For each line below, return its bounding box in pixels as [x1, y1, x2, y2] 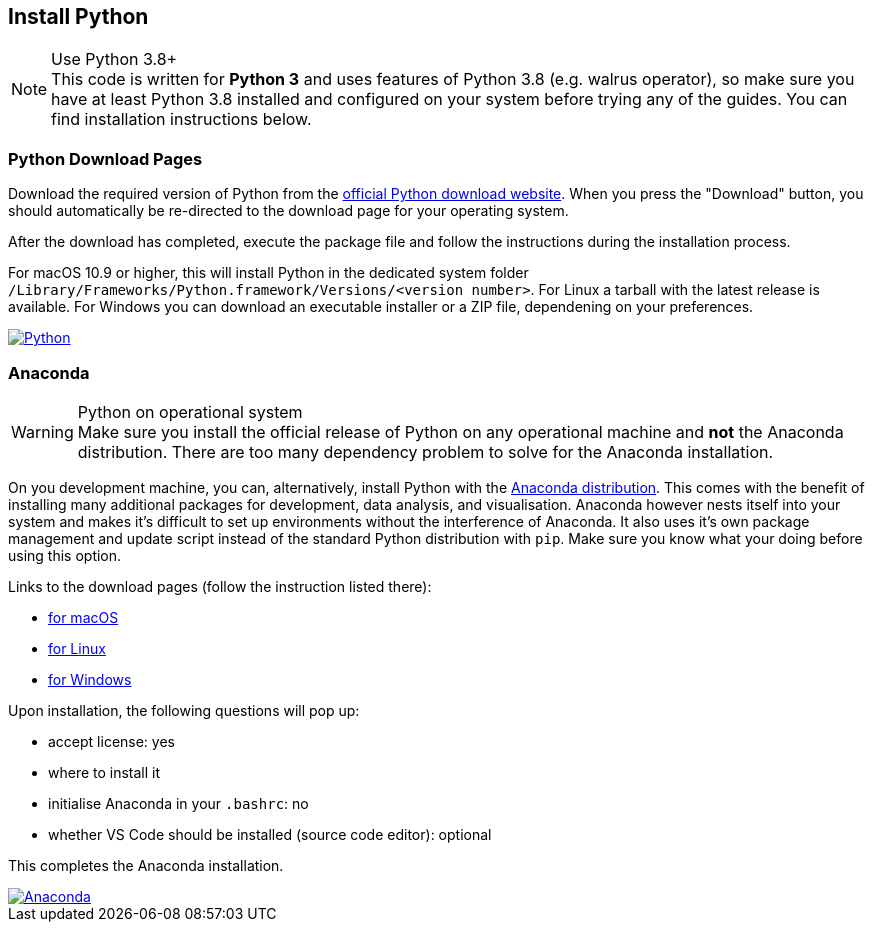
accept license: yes [48, 732, 175, 750]
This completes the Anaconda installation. [8, 856, 284, 874]
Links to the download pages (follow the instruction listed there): [8, 577, 432, 595]
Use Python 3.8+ [51, 49, 178, 70]
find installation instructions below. [51, 109, 312, 130]
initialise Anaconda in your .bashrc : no [48, 794, 309, 812]
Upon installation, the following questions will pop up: [8, 701, 360, 719]
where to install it [48, 763, 161, 781]
